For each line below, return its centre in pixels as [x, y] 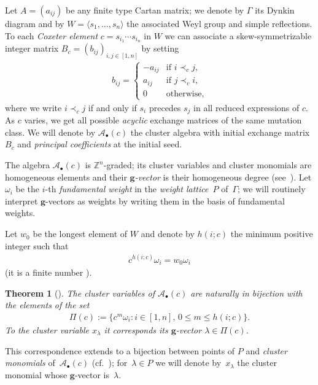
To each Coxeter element [52, 35]
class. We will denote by [50, 132]
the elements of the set [47, 305]
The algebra [28, 165]
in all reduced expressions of [246, 107]
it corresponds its [136, 330]
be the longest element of [80, 234]
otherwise [184, 94]
